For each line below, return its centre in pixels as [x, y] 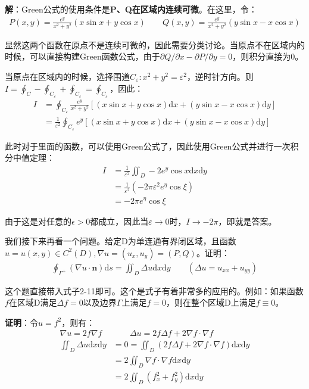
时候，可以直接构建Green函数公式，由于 [82, 56]
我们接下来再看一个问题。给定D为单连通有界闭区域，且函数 [121, 241]
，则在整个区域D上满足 [211, 302]
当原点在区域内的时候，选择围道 [67, 77]
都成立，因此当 [119, 221]
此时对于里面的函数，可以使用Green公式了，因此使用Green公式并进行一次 [148, 146]
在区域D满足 [33, 302]
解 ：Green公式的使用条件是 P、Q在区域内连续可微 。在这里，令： [131, 9]
